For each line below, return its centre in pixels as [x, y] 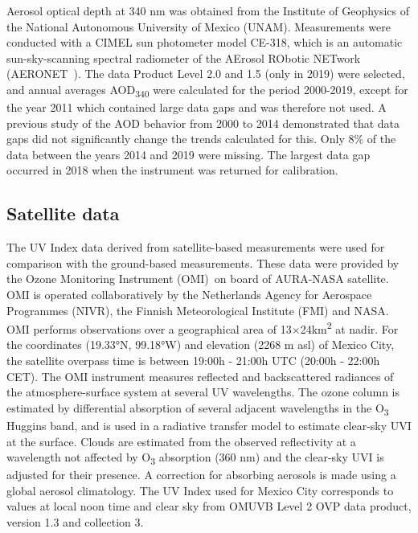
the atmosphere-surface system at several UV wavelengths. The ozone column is [203, 392]
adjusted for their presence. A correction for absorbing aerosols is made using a [201, 475]
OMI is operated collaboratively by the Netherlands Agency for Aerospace [189, 295]
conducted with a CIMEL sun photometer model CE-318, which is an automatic [205, 42]
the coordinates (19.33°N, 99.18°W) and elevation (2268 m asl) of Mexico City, [201, 344]
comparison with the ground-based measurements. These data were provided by [203, 262]
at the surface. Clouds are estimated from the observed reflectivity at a [181, 441]
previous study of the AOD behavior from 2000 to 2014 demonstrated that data [203, 123]
